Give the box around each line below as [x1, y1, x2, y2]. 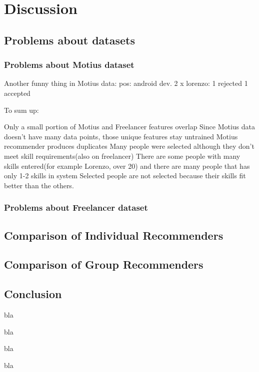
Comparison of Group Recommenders [4, 257, 203, 272]
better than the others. [4, 180, 74, 190]
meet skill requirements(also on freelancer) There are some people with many [4, 150, 240, 161]
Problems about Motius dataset [4, 58, 134, 71]
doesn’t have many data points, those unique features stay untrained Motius [4, 131, 238, 141]
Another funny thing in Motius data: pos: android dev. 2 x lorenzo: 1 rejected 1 [4, 78, 248, 88]
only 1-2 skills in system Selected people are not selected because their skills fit [4, 170, 246, 181]
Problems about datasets [4, 32, 135, 47]
